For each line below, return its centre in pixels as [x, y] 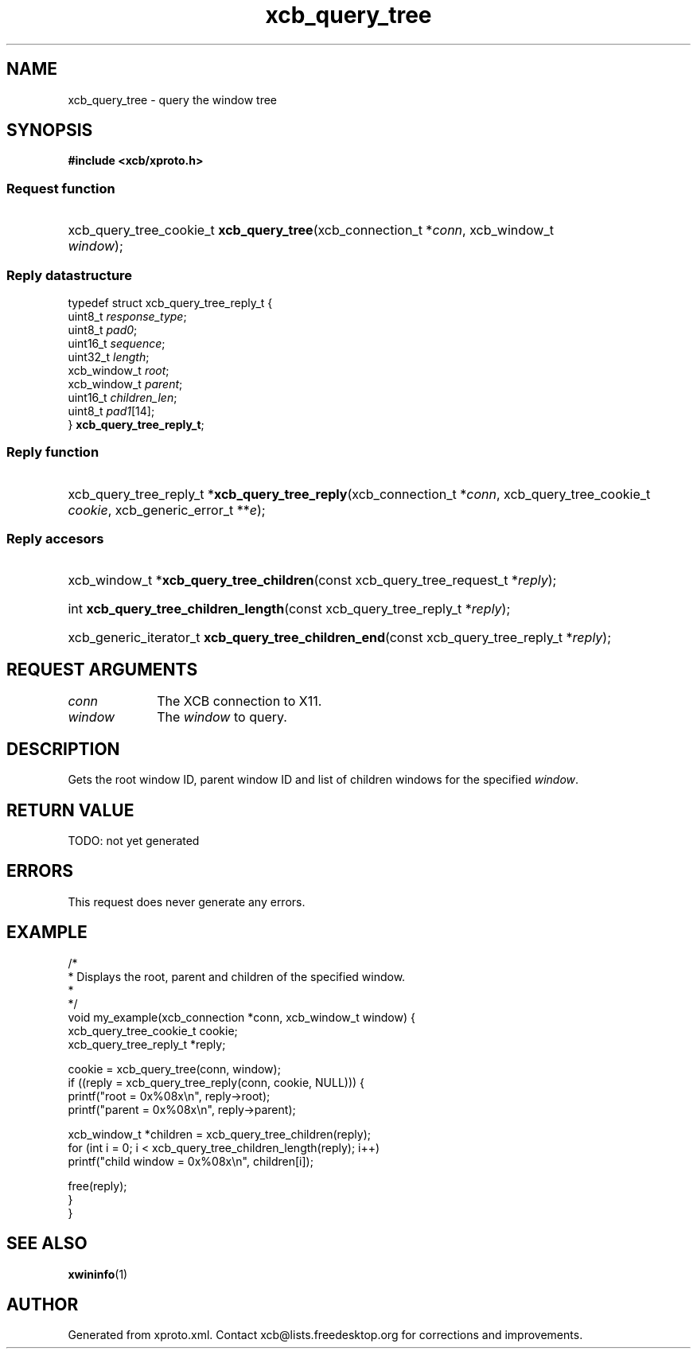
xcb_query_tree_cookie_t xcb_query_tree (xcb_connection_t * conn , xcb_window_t [311, 230]
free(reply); [97, 1186]
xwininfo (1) [98, 1274]
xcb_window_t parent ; [125, 384]
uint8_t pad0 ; [103, 329]
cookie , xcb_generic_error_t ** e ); [167, 510]
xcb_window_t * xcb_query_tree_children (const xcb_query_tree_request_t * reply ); [312, 580]
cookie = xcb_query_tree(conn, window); [174, 1069]
